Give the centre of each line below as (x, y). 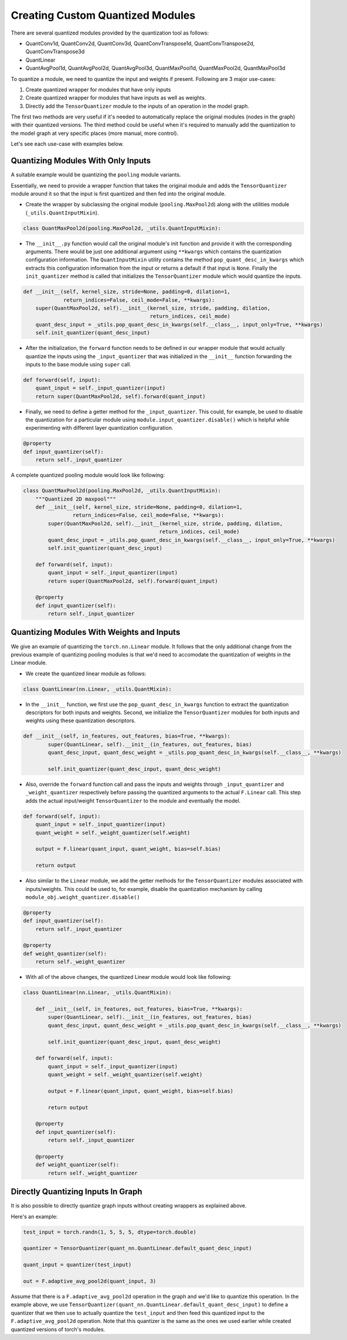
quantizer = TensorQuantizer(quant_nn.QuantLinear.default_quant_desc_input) (137, 1248)
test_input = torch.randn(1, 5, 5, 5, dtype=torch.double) (110, 1232)
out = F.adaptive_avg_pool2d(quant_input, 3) (90, 1281)
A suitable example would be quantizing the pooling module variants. (96, 175)
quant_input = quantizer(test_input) (77, 1265)
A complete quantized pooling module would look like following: (88, 475)
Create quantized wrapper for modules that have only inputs (98, 89)
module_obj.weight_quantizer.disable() (83, 897)
